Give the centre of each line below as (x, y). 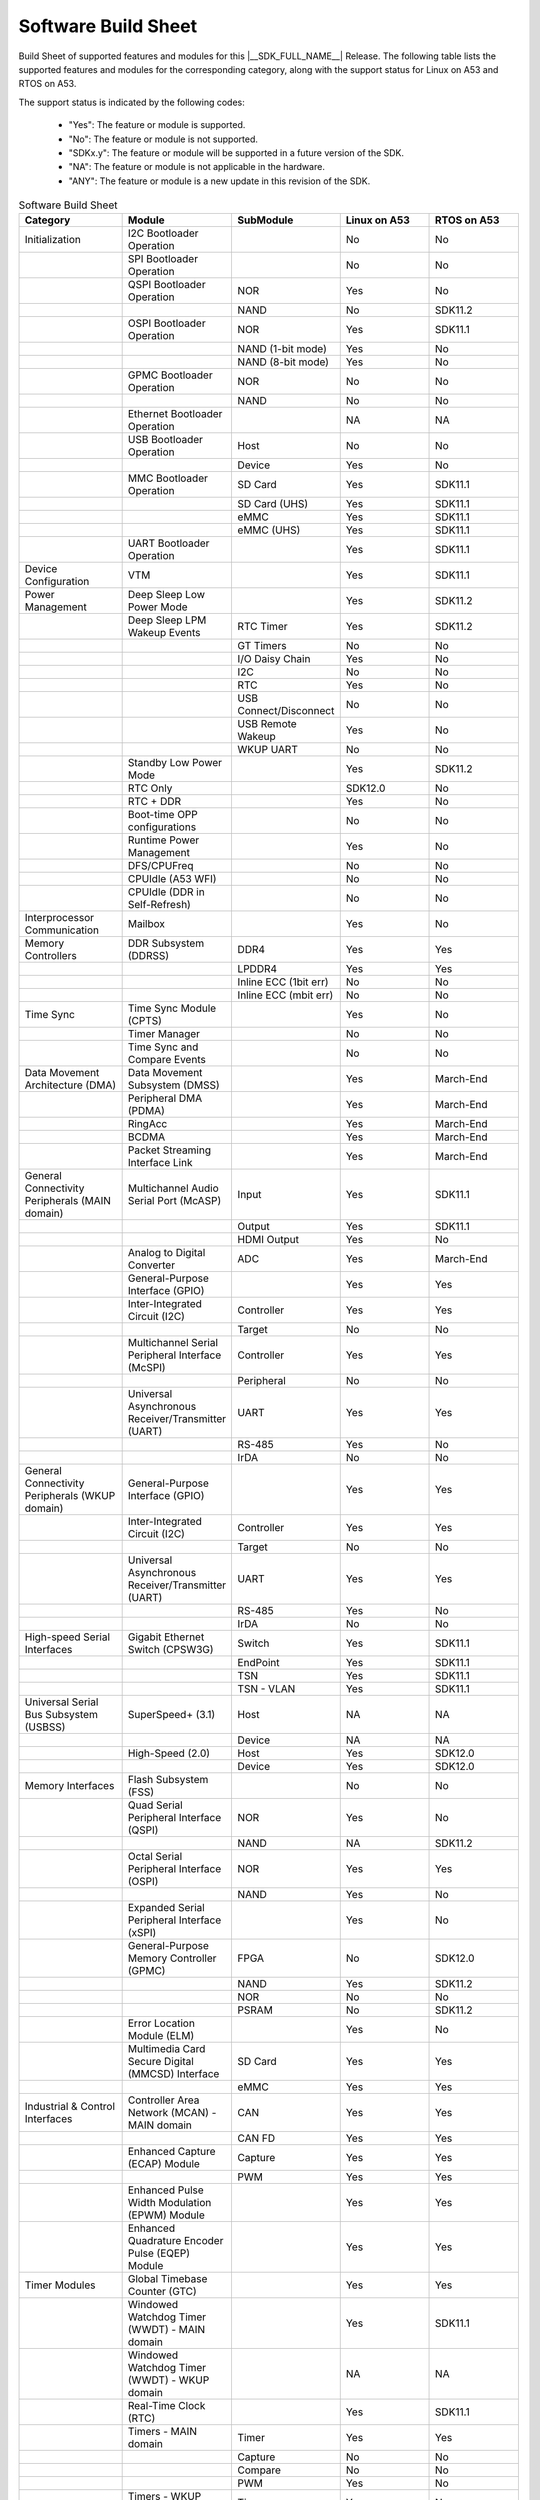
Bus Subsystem (61, 1715)
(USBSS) (45, 1727)
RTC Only (150, 788)
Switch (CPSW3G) (170, 1650)
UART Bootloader (168, 543)
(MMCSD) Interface (173, 2074)
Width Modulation (169, 2203)
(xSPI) (142, 1933)
